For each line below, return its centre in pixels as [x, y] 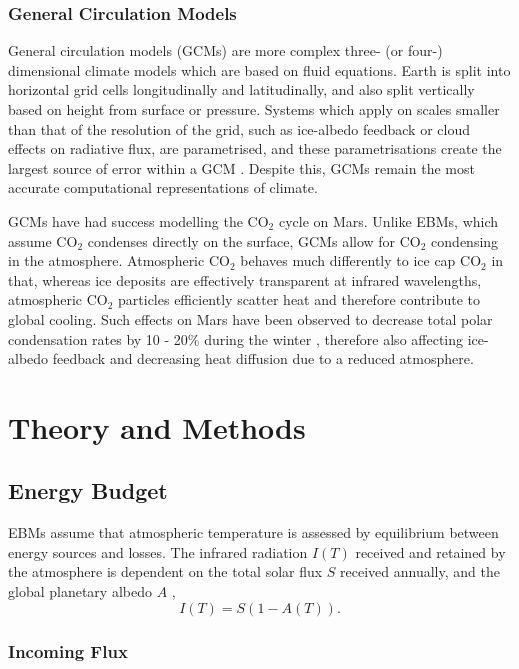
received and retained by [430, 551]
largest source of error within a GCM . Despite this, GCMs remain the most [241, 167]
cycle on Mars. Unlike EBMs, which [388, 220]
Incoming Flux [68, 650]
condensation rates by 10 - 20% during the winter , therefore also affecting [236, 338]
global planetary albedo [80, 591]
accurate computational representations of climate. [163, 187]
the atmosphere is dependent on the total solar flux [165, 571]
